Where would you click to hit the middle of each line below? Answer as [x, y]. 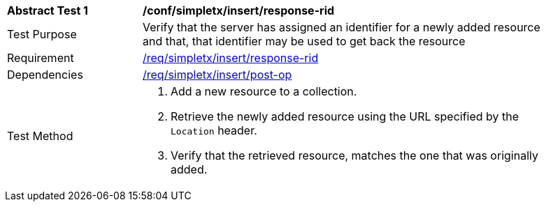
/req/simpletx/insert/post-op [217, 75]
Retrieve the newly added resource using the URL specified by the [345, 116]
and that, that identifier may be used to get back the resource [304, 41]
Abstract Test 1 [48, 10]
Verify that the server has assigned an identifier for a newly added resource [342, 27]
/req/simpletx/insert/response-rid [231, 58]
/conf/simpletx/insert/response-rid [239, 10]
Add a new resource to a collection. [264, 91]
